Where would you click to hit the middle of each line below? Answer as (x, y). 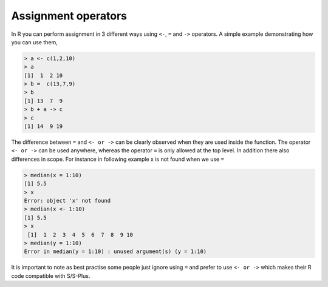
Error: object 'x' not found (67, 201)
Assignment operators (69, 16)
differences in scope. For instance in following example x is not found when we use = (118, 159)
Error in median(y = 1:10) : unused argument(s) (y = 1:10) (115, 252)
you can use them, (34, 42)
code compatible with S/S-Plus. (51, 275)
